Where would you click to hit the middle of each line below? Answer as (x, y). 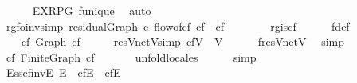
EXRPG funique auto (92, 10)
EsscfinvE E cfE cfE (63, 72)
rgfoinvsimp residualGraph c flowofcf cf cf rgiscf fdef (178, 26)
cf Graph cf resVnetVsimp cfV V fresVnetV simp (183, 41)
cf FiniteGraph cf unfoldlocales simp (131, 57)
